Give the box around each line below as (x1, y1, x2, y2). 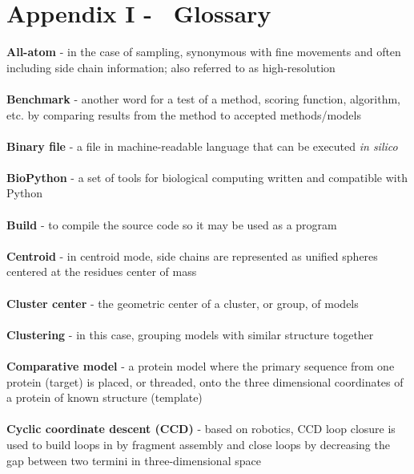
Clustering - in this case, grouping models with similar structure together (6, 326, 374, 342)
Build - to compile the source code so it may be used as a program (6, 216, 337, 233)
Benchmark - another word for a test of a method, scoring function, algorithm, (6, 90, 401, 107)
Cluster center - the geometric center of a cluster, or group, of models (6, 294, 359, 311)
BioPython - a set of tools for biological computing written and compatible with (6, 168, 408, 185)
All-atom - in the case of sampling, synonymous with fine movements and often (6, 43, 401, 60)
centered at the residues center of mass (6, 263, 197, 280)
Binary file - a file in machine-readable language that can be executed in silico (6, 137, 398, 154)
